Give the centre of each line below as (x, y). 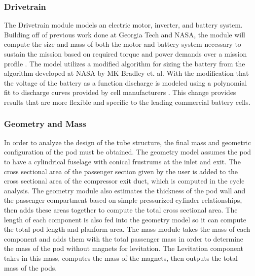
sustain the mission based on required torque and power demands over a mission (126, 54)
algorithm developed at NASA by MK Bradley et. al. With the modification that (127, 73)
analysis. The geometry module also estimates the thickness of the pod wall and (125, 190)
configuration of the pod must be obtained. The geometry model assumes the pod (127, 152)
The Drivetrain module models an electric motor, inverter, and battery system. (123, 25)
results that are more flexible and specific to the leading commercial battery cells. (127, 102)
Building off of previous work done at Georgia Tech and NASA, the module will (125, 34)
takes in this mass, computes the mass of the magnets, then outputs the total (121, 258)
